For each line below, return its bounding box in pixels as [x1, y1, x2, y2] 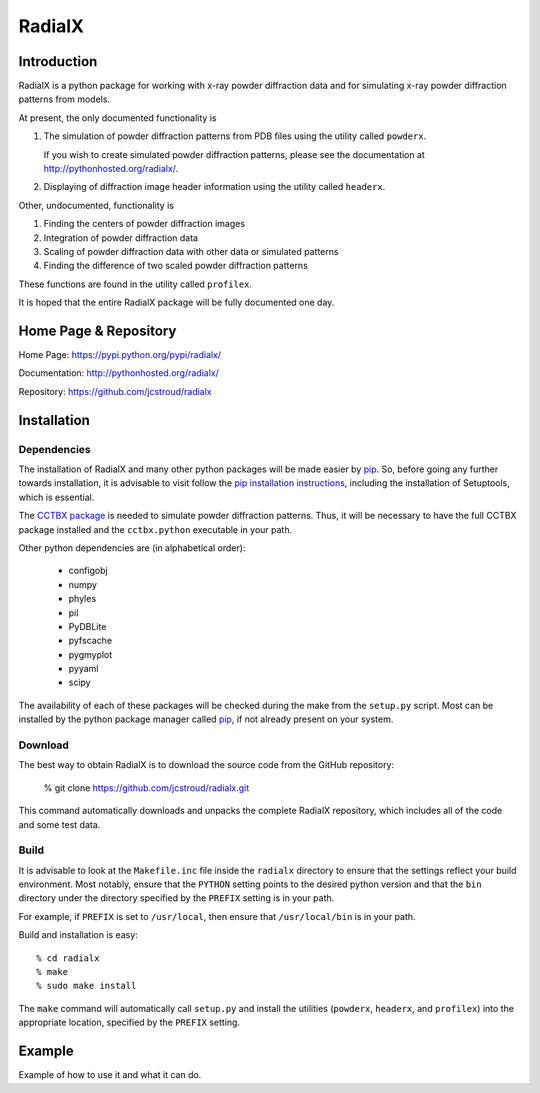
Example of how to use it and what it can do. [18, 1069, 202, 1081]
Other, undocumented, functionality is [18, 199, 175, 211]
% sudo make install [36, 980, 137, 992]
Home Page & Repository [18, 322, 177, 339]
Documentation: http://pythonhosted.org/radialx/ [18, 367, 219, 379]
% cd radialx [36, 952, 100, 964]
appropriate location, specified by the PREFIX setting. [18, 1016, 240, 1029]
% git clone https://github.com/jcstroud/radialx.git [43, 781, 250, 794]
